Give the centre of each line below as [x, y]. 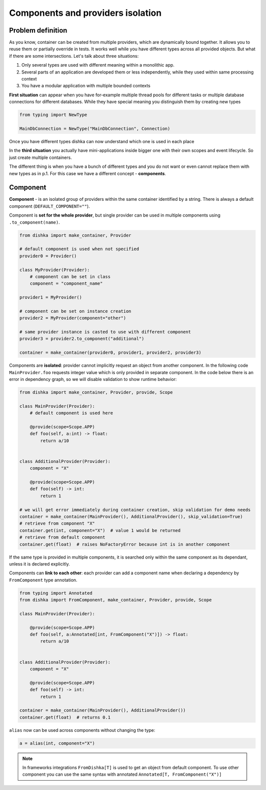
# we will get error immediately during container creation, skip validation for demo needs [135, 510]
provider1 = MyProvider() [51, 298]
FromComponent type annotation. [43, 580]
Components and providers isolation [85, 13]
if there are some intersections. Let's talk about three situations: [74, 56]
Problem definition [38, 30]
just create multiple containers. [41, 157]
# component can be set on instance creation [75, 311]
